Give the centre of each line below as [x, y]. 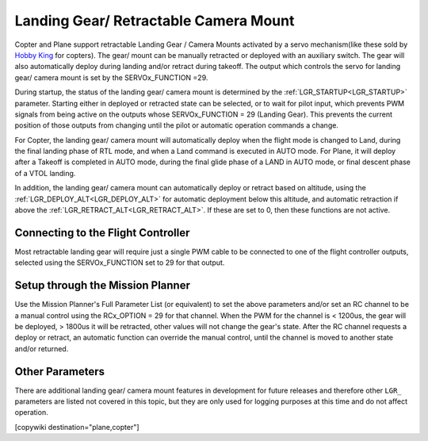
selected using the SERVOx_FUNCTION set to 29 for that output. [120, 263]
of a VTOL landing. [45, 173]
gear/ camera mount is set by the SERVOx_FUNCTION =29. [111, 77]
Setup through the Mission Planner [102, 286]
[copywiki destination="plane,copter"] [77, 427]
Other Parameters [60, 372]
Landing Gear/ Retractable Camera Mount [155, 21]
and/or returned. [42, 348]
